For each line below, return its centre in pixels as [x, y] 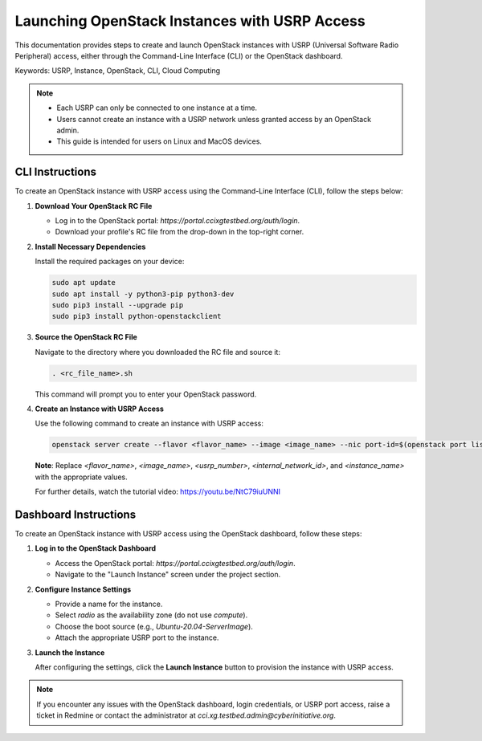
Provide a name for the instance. [109, 604]
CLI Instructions [55, 172]
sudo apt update [84, 283]
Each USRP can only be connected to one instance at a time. [157, 108]
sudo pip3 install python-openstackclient [137, 316]
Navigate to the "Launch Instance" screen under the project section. [168, 575]
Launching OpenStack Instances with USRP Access [190, 21]
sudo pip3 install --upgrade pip [118, 305]
